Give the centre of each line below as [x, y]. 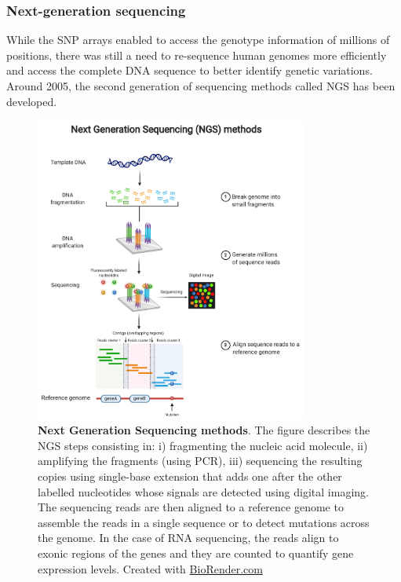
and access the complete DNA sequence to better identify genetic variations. [190, 70]
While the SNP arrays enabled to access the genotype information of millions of [198, 40]
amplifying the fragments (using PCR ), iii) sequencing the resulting [200, 461]
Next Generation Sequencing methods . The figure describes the [204, 430]
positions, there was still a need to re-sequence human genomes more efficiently [197, 55]
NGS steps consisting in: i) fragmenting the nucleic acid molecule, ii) [203, 445]
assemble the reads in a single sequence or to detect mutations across [204, 522]
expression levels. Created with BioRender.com [150, 568]
